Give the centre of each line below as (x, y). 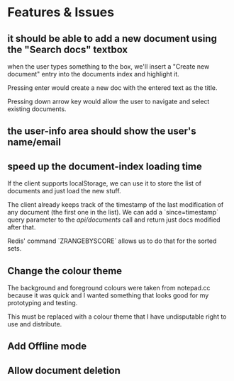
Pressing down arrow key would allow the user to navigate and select (108, 101)
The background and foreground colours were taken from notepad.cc (109, 288)
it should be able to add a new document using (112, 39)
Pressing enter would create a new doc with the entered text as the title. (112, 88)
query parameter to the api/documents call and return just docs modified (114, 220)
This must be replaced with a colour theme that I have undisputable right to (117, 317)
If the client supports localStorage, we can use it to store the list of (105, 183)
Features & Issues (61, 12)
